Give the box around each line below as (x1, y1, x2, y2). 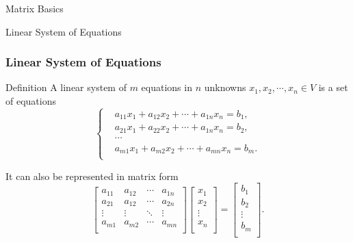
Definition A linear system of (5, 80, 127, 94)
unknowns (204, 80, 246, 94)
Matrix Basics (5, 1, 64, 15)
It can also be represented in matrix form (5, 168, 179, 183)
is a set (318, 80, 348, 94)
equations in (141, 80, 192, 94)
